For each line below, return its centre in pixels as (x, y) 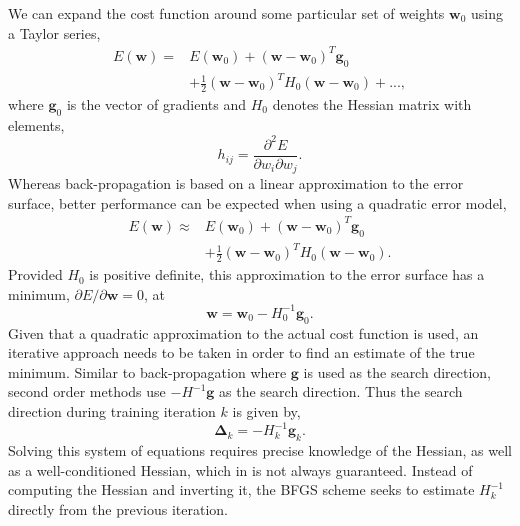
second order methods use (87, 391)
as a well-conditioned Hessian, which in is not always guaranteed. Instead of (240, 469)
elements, (36, 124)
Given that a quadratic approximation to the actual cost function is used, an (243, 332)
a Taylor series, (54, 32)
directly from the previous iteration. (118, 508)
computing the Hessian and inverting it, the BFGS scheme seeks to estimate (241, 489)
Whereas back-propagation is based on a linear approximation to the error (236, 183)
